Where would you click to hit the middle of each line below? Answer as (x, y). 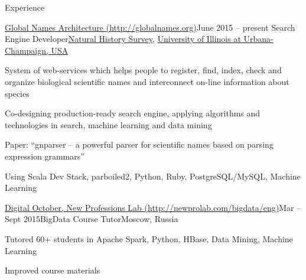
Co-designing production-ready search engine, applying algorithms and (133, 113)
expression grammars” (45, 156)
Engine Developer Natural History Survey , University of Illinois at (123, 39)
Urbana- (258, 39)
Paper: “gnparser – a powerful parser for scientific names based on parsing (139, 144)
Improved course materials (53, 270)
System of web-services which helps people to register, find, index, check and (143, 70)
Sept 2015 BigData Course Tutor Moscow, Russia (92, 219)
